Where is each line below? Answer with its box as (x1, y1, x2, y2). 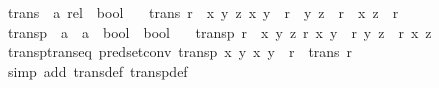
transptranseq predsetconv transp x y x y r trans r (7, 41, 353, 62)
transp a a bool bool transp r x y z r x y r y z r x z (7, 21, 432, 42)
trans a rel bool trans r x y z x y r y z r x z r (7, 2, 399, 22)
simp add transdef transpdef (7, 60, 188, 81)
